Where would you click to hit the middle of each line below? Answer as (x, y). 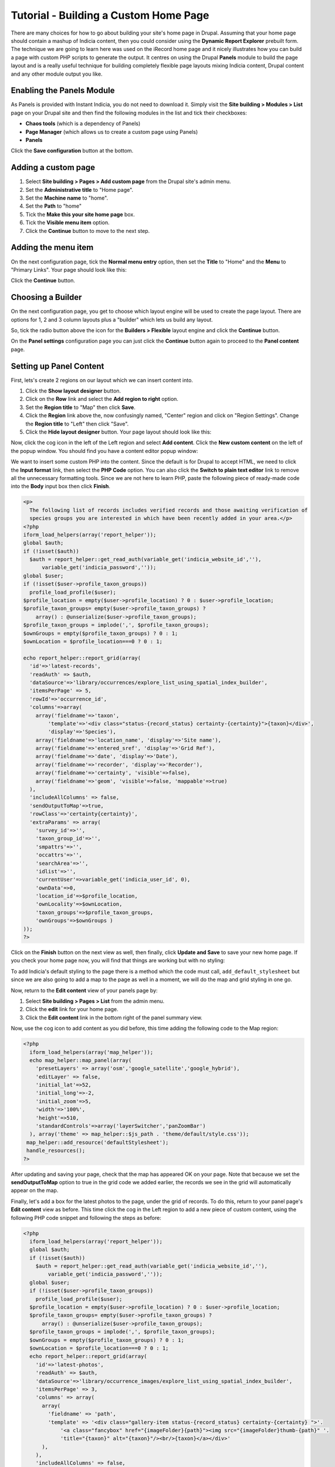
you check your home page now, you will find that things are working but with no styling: (118, 961)
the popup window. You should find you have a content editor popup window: (104, 451)
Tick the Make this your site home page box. (80, 214)
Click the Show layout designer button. (73, 391)
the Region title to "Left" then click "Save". (77, 424)
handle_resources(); (56, 1151)
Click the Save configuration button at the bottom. (72, 151)
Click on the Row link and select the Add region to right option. (102, 399)
